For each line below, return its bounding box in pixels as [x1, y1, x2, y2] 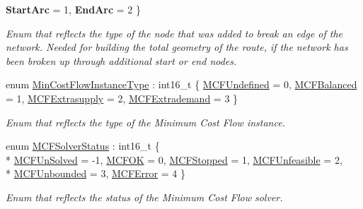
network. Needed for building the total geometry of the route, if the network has [6, 40, 348, 54]
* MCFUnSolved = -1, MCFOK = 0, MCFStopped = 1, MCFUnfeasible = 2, [6, 152, 342, 167]
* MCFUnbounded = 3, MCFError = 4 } [6, 166, 185, 181]
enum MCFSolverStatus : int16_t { [6, 138, 160, 153]
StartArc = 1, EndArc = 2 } [6, 2, 141, 16]
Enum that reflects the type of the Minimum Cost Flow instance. [6, 114, 285, 129]
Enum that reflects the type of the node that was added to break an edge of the [6, 25, 343, 40]
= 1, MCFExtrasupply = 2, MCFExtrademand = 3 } [6, 90, 238, 105]
